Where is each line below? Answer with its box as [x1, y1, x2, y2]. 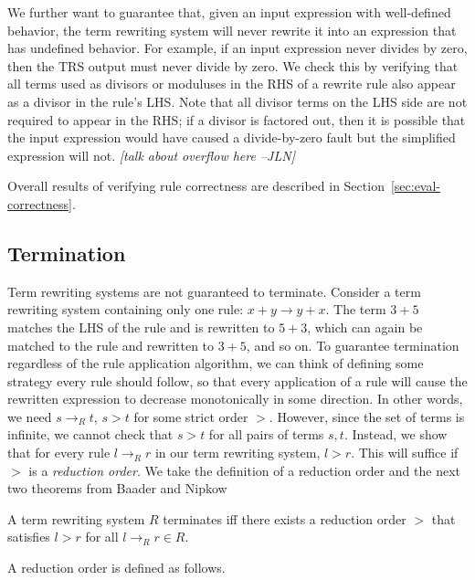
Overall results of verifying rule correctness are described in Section [7, 176, 385, 195]
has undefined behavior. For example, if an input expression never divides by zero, [7, 38, 468, 58]
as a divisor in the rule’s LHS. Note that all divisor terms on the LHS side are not [7, 91, 468, 111]
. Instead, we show [343, 425, 448, 444]
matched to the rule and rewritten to [7, 335, 215, 354]
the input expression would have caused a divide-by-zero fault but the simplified [7, 128, 456, 147]
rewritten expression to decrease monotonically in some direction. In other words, [7, 389, 463, 408]
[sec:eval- [390, 176, 441, 195]
